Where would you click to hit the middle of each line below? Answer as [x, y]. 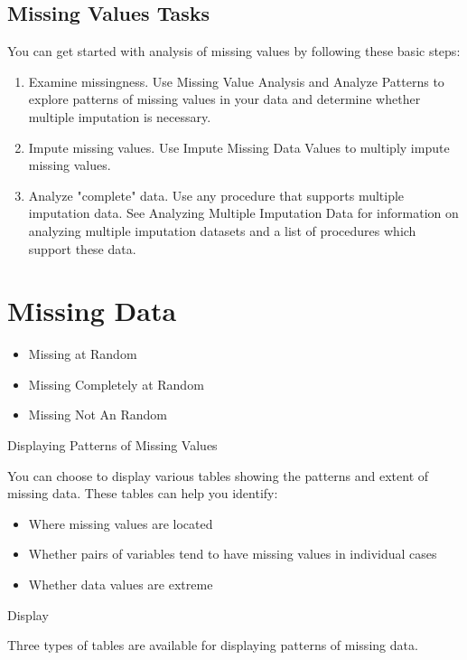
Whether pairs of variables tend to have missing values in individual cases [233, 554]
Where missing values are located [121, 523]
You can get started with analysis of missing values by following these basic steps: [234, 51]
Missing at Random [83, 354]
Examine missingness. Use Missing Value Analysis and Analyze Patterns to [236, 81]
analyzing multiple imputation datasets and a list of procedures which [222, 230]
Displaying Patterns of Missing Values [112, 445]
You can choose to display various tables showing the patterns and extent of [218, 475]
